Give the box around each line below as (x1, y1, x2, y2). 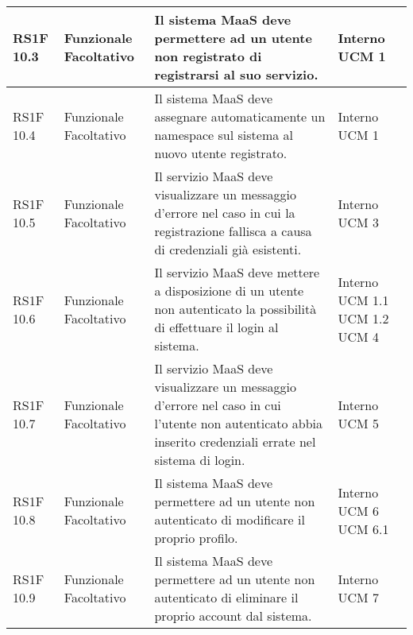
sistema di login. (154, 451, 245, 469)
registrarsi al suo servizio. (154, 65, 318, 83)
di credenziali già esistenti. (154, 240, 302, 258)
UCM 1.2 (338, 308, 389, 327)
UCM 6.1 (338, 519, 389, 538)
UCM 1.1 (338, 290, 389, 309)
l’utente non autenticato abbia (154, 414, 323, 432)
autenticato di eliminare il (154, 588, 299, 606)
